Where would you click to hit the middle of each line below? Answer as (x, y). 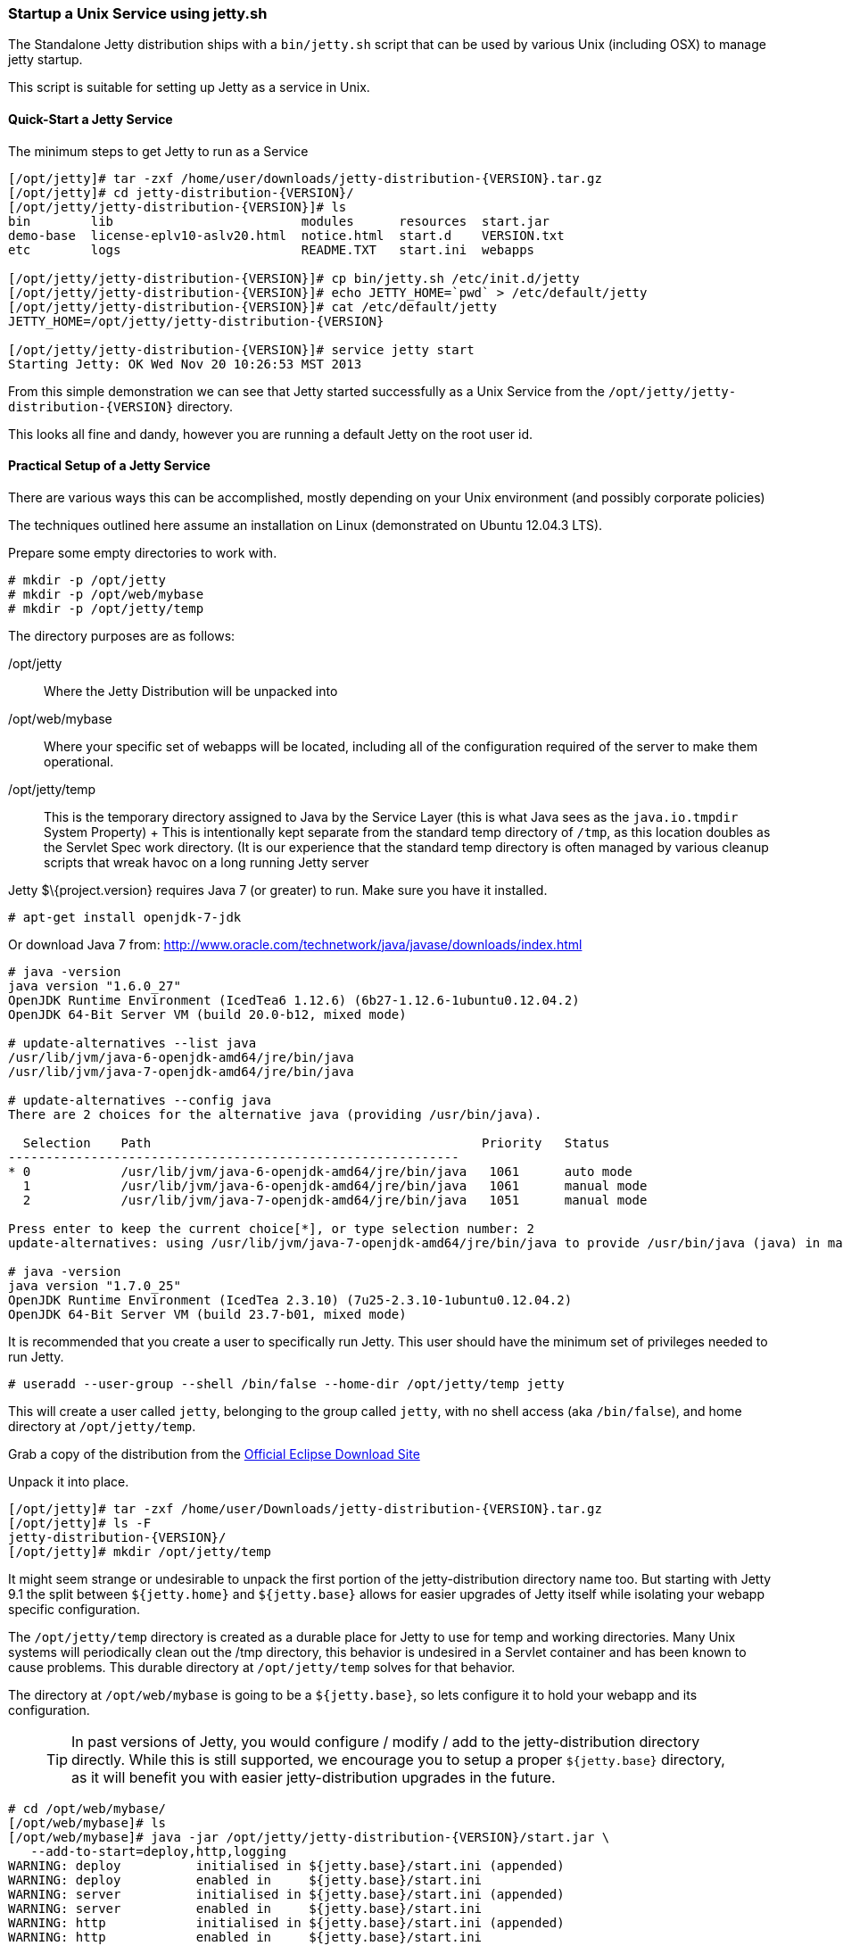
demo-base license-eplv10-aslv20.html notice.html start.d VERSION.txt (286, 235)
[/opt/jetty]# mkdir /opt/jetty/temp (140, 1551)
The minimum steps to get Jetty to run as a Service (158, 151)
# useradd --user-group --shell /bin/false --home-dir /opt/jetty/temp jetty (286, 1383)
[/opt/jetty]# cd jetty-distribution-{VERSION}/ (181, 192)
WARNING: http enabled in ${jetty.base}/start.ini (245, 1937)
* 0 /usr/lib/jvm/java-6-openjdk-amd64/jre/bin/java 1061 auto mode (320, 1171)
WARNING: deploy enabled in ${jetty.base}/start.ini (245, 1880)
